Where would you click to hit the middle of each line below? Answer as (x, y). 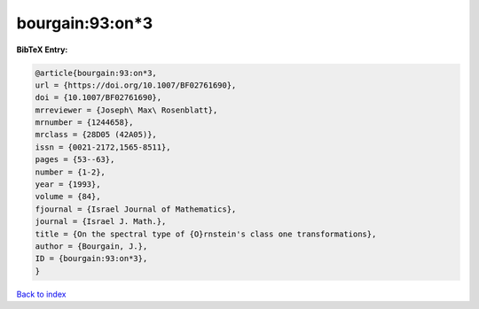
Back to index (41, 294)
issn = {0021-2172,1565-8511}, (103, 147)
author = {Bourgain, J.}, (91, 247)
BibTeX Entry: (42, 50)
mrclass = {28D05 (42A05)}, (96, 135)
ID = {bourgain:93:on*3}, (91, 259)
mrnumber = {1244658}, (84, 123)
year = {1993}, (68, 185)
